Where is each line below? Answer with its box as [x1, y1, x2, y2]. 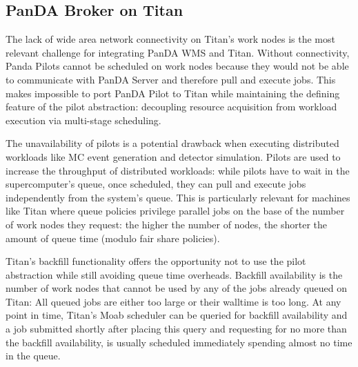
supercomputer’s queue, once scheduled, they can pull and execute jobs [6, 177, 306, 191]
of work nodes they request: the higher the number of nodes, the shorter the [6, 217, 328, 231]
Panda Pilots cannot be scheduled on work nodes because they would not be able [6, 59, 349, 73]
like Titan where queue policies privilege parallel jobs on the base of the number [6, 204, 345, 218]
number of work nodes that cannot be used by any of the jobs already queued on [6, 281, 348, 295]
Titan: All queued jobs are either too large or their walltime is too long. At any [6, 294, 341, 308]
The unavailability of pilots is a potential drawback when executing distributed [6, 136, 339, 150]
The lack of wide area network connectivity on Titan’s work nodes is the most [6, 32, 335, 46]
